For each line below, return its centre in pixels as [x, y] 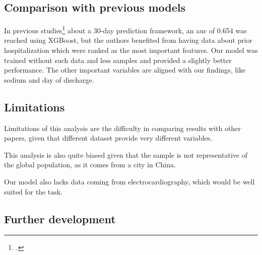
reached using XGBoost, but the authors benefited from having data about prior [128, 40]
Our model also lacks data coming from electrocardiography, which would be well [129, 181]
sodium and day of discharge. [49, 79]
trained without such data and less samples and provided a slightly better [118, 60]
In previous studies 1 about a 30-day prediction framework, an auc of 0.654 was [125, 29]
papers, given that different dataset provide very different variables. [108, 138]
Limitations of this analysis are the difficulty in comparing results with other [122, 128]
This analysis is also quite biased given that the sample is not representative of [126, 154]
